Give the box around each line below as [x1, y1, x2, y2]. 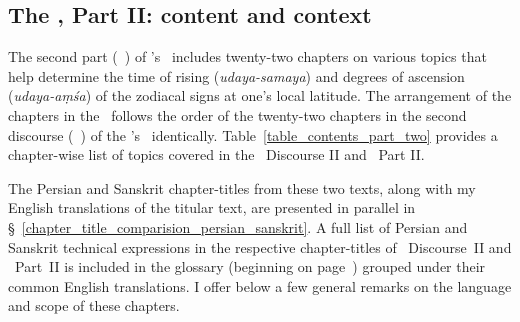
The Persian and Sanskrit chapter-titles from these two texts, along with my [8, 177, 476, 198]
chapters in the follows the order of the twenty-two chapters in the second [8, 104, 467, 125]
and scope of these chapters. [8, 295, 180, 316]
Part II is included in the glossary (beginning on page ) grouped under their [14, 256, 486, 277]
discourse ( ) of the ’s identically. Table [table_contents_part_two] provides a [8, 124, 498, 145]
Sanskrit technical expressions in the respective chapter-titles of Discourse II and [8, 236, 512, 257]
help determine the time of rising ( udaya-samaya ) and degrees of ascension [8, 65, 465, 86]
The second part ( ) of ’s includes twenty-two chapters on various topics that [8, 46, 487, 67]
